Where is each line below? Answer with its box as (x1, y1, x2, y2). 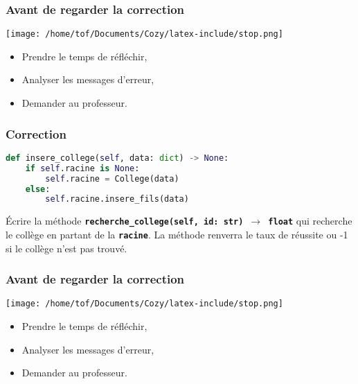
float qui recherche (268, 213, 352, 228)
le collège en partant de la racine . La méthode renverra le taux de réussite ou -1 (6, 227, 348, 241)
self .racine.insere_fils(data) (45, 194, 189, 204)
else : (25, 184, 51, 194)
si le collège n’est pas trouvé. (6, 241, 127, 255)
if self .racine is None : (25, 163, 140, 173)
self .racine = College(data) (45, 173, 179, 184)
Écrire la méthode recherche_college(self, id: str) (6, 213, 244, 228)
